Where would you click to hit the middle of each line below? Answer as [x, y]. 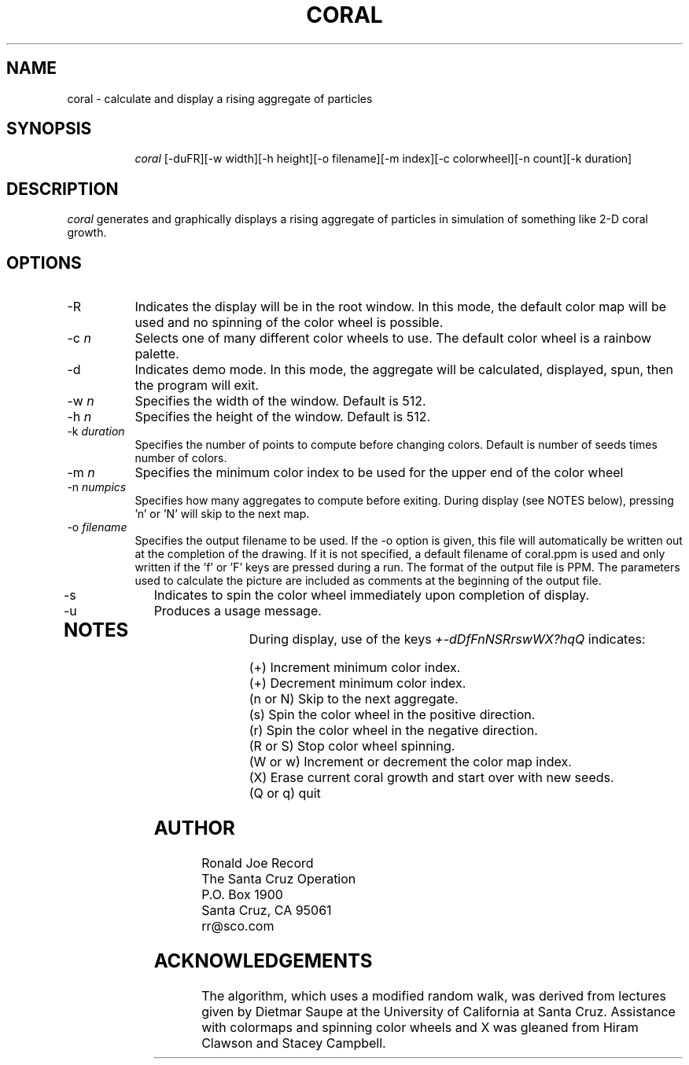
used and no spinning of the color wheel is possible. [289, 323]
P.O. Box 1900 [242, 894]
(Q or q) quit [285, 793]
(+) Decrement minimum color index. [357, 683]
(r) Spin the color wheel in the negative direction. [393, 731]
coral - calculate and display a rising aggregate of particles [220, 98]
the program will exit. [197, 386]
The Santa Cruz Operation [279, 878]
